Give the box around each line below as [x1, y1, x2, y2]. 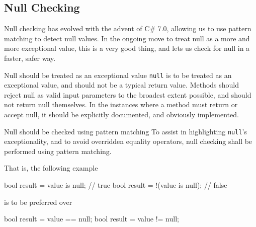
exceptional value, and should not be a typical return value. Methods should [4, 80, 239, 90]
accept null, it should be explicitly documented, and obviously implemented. [4, 109, 239, 120]
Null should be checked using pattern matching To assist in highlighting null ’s [4, 126, 247, 136]
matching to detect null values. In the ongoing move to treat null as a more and [4, 33, 250, 43]
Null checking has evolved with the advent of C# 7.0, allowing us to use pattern [4, 23, 251, 34]
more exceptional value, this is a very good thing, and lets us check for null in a [4, 43, 250, 53]
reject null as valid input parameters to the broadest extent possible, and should [4, 89, 251, 100]
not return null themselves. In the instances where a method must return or [4, 99, 238, 110]
